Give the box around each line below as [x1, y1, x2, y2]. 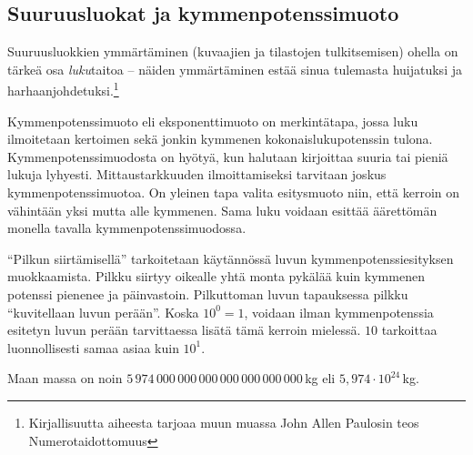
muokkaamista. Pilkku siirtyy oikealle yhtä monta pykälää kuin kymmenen [7, 267, 425, 286]
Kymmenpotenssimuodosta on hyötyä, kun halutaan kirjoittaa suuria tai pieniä [7, 147, 448, 166]
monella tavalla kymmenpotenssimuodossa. [7, 218, 247, 238]
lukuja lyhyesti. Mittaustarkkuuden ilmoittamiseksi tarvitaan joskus [7, 165, 387, 184]
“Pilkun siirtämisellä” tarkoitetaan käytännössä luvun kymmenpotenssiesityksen [7, 248, 454, 268]
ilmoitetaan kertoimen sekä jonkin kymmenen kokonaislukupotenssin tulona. [7, 129, 433, 148]
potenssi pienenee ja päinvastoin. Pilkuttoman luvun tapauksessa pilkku [7, 284, 408, 303]
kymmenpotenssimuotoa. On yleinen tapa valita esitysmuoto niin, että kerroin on [7, 183, 460, 202]
